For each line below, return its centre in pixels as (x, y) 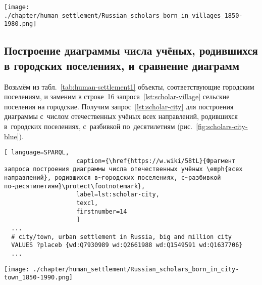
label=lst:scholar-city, (118, 195)
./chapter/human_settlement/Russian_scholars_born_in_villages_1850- (123, 15)
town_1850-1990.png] (39, 278)
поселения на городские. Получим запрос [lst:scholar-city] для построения (119, 106)
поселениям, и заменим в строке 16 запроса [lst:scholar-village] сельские (117, 96)
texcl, (87, 203)
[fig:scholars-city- (222, 126)
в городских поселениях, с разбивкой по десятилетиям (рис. (98, 126)
